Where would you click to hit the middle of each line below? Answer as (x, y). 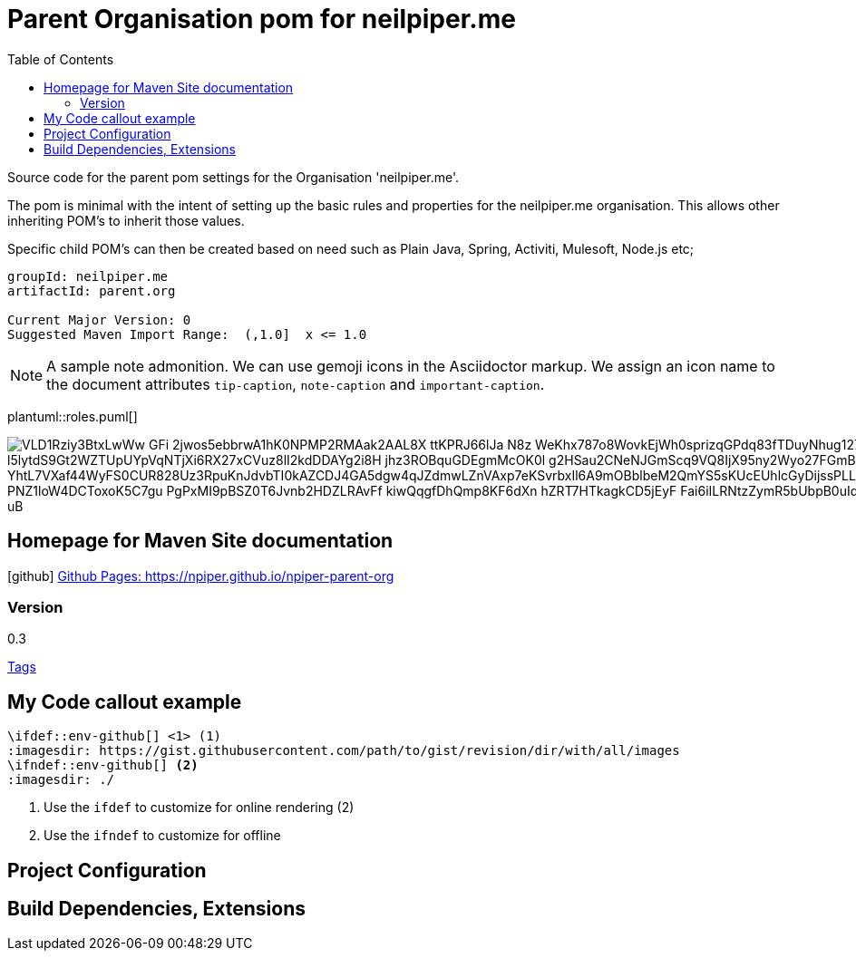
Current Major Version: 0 (99, 319)
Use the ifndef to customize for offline (162, 836)
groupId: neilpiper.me (88, 276)
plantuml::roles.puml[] (73, 416)
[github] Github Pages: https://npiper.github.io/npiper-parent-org (201, 576)
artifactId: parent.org (92, 290)
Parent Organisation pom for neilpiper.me (262, 19)
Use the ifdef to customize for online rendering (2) (199, 808)
